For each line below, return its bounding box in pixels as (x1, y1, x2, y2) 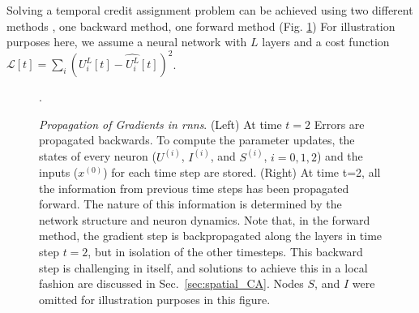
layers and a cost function (262, 33, 390, 50)
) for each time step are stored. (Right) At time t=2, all (103, 164, 381, 181)
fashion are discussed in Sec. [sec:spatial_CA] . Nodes (39, 275, 304, 292)
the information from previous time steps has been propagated (39, 179, 349, 196)
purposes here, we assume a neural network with (6, 33, 247, 50)
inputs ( (39, 164, 79, 181)
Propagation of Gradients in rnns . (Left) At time (39, 115, 282, 132)
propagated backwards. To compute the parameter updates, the (39, 131, 355, 148)
